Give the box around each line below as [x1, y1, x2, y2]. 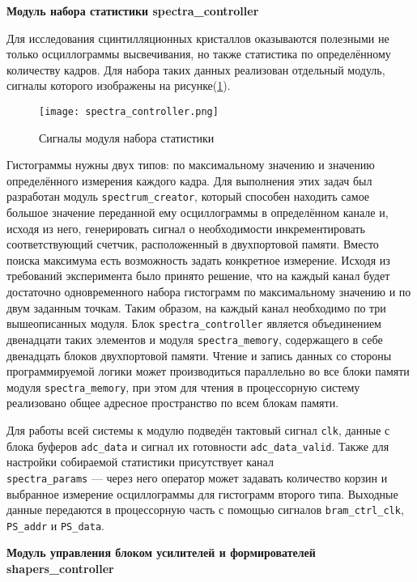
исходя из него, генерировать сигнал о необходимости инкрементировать [6, 219, 365, 236]
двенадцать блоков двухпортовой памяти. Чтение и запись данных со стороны [6, 346, 392, 363]
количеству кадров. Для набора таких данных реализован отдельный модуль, [6, 61, 385, 78]
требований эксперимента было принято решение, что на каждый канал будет [6, 267, 390, 284]
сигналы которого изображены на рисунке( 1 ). [6, 77, 231, 94]
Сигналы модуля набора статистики [39, 129, 215, 146]
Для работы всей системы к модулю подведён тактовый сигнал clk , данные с [6, 421, 390, 438]
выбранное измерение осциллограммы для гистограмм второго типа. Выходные [6, 485, 398, 502]
